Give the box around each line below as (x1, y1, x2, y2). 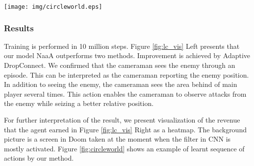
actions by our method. (4, 153, 74, 163)
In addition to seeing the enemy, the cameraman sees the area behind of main (4, 79, 237, 89)
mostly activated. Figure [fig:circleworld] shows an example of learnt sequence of (4, 143, 245, 153)
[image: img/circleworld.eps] (4, 3, 102, 10)
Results (4, 21, 34, 34)
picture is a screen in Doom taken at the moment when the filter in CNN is (4, 134, 231, 144)
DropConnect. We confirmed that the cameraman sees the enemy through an (4, 60, 235, 70)
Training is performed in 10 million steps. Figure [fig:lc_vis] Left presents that (4, 41, 240, 51)
